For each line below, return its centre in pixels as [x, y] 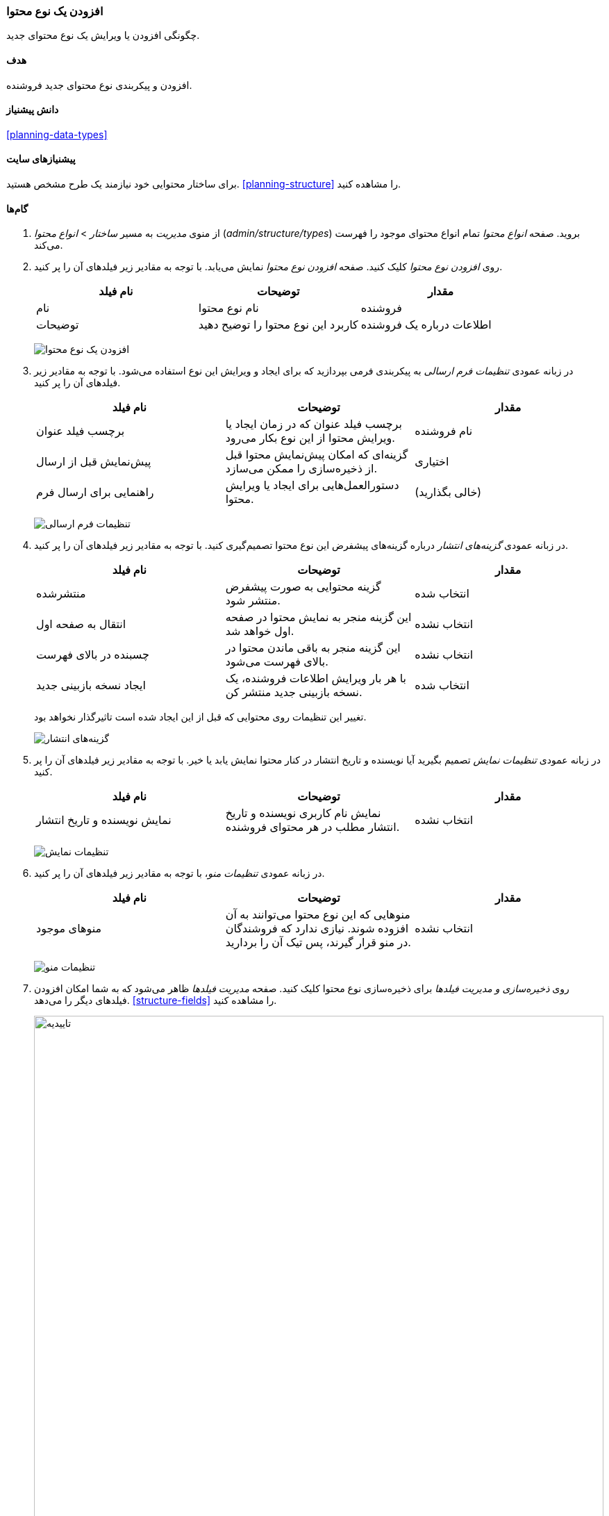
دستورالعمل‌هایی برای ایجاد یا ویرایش [312, 485]
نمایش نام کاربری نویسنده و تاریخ [303, 813]
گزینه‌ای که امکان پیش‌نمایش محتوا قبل [317, 455]
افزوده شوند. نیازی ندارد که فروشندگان [317, 929]
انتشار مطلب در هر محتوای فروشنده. [312, 827]
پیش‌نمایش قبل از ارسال [94, 462]
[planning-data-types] [57, 134]
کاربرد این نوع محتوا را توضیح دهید [278, 325]
